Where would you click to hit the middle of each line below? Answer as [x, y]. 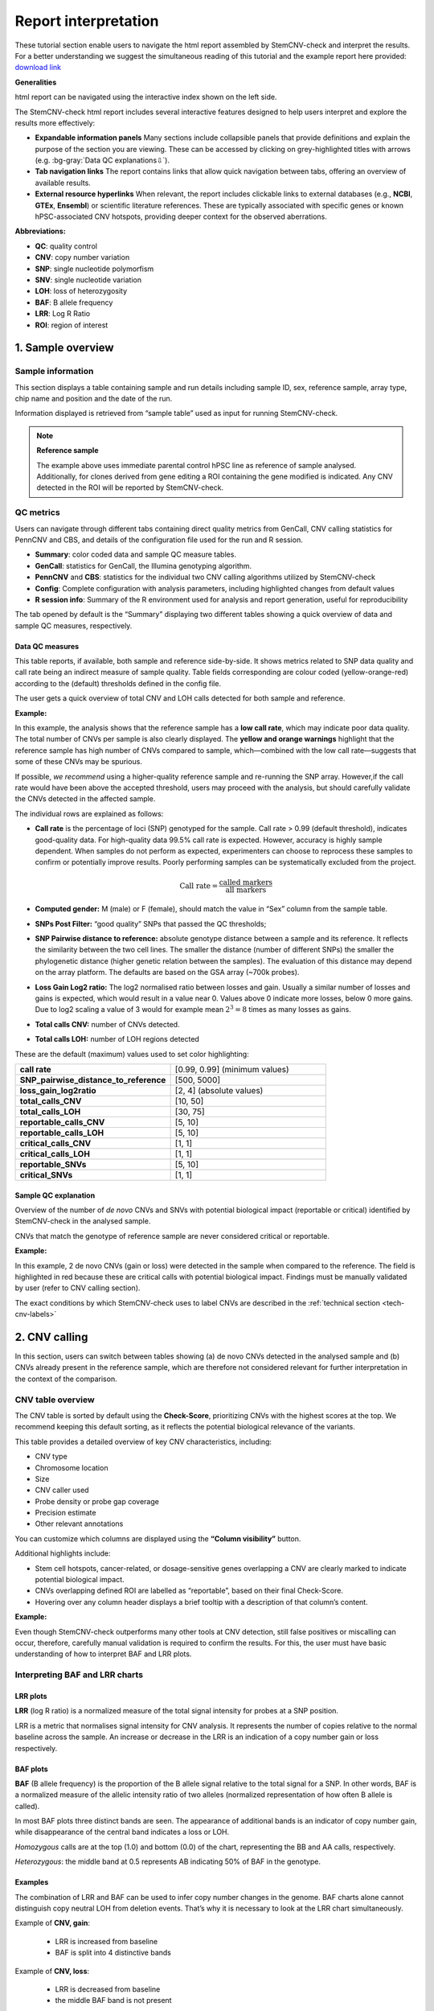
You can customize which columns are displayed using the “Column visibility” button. [158, 1538]
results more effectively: [55, 123]
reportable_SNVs [53, 1164]
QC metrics [37, 512]
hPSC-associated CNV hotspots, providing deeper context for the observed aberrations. [181, 216]
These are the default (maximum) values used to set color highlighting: [132, 1054]
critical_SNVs [46, 1175]
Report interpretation [87, 21]
